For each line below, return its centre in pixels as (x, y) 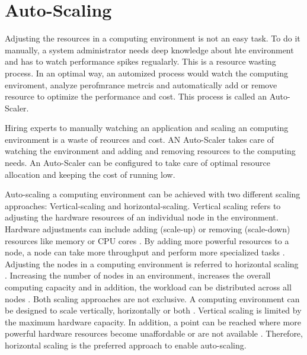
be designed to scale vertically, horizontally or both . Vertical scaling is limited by (153, 310)
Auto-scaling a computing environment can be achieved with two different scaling (153, 194)
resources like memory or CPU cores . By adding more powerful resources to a (147, 240)
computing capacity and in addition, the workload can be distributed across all (148, 287)
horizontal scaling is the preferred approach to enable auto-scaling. (126, 345)
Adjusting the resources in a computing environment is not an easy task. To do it (153, 38)
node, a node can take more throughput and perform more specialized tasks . (145, 252)
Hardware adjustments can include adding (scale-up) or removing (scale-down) (148, 229)
